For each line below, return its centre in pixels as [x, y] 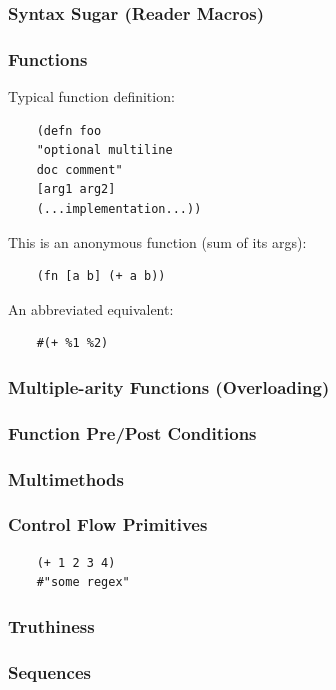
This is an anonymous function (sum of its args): [157, 241]
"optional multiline [104, 150]
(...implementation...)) [119, 209]
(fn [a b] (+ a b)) [101, 276]
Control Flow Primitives [108, 524]
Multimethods [66, 478]
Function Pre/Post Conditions [132, 432]
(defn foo [69, 130]
